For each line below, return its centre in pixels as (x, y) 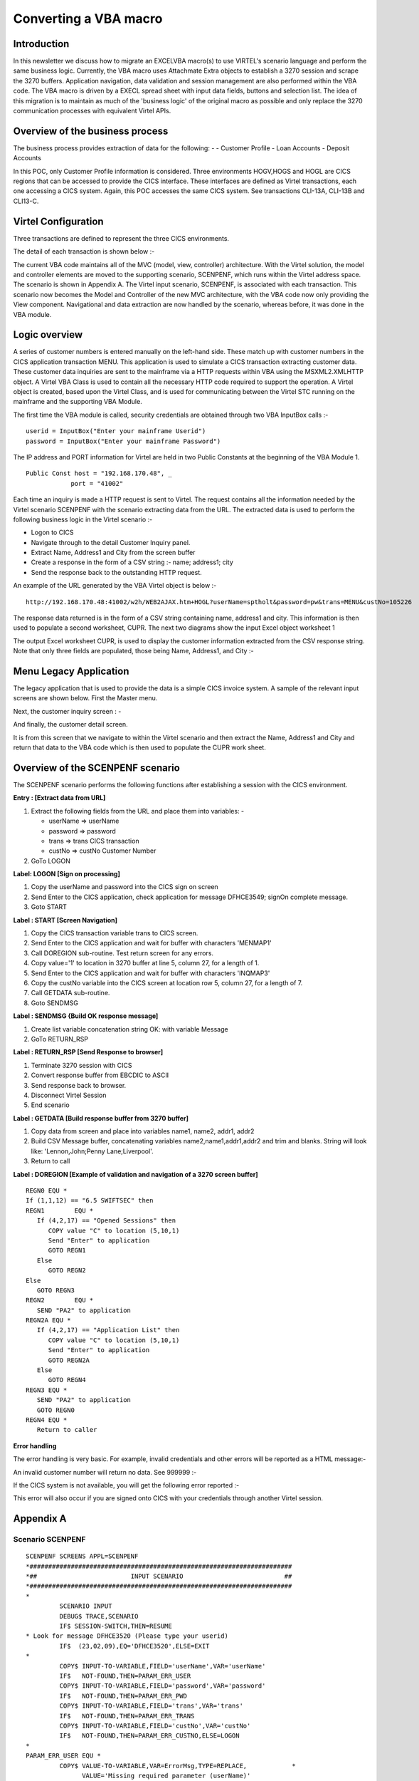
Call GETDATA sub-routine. (70, 993)
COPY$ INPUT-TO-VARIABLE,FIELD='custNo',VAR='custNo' (155, 1725)
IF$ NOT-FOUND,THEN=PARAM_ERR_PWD (123, 1696)
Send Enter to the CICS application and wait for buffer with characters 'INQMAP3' (150, 973)
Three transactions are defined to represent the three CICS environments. (121, 238)
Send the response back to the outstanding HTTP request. (116, 572)
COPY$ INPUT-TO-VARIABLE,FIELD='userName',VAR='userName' (163, 1666)
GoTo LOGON (51, 861)
